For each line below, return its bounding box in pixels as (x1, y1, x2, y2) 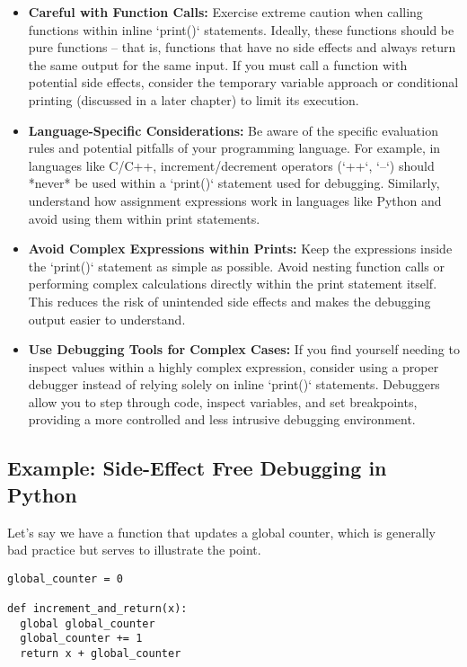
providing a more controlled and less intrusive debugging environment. (28, 410, 416, 429)
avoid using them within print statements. (28, 209, 260, 227)
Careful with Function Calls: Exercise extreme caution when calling (28, 3, 423, 21)
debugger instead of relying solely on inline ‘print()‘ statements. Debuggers (28, 375, 440, 394)
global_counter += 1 (20, 632, 143, 645)
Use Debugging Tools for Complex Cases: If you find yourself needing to (28, 340, 460, 359)
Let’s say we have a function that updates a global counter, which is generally (7, 522, 436, 541)
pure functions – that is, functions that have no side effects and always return (28, 38, 456, 57)
